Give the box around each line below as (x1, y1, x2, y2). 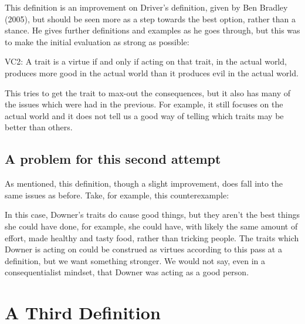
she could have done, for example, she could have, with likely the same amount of (5, 220, 298, 232)
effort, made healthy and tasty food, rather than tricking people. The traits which (5, 231, 299, 244)
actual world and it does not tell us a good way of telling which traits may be (5, 109, 284, 122)
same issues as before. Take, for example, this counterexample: (5, 188, 229, 201)
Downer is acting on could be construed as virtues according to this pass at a (5, 243, 282, 255)
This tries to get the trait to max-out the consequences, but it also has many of (5, 86, 290, 99)
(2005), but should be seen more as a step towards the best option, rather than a (5, 12, 296, 25)
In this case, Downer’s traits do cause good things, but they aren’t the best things (5, 208, 300, 221)
